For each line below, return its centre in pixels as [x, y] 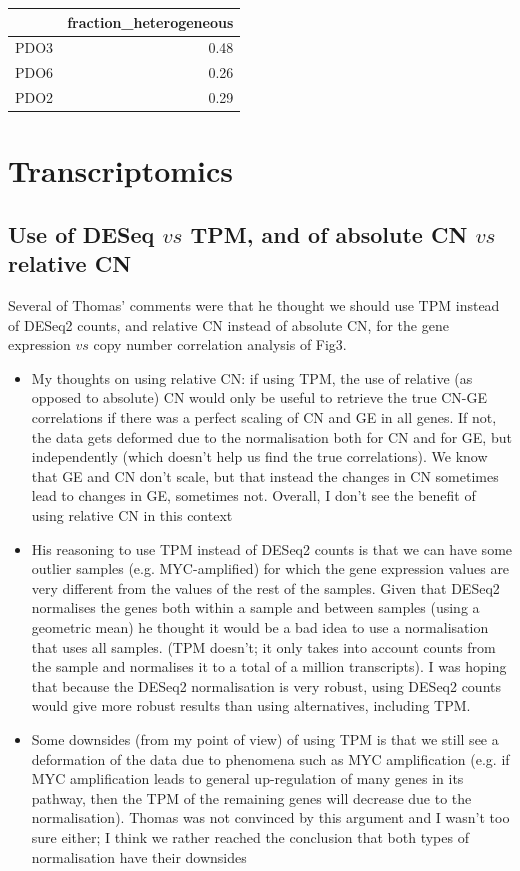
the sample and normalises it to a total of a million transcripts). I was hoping [269, 666]
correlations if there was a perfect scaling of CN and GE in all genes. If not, [264, 417]
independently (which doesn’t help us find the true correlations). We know [259, 456]
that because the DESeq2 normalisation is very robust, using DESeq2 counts [266, 685]
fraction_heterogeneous [150, 21]
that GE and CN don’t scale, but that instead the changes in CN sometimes [265, 475]
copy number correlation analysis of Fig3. [220, 344]
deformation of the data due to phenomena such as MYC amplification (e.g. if [270, 758]
